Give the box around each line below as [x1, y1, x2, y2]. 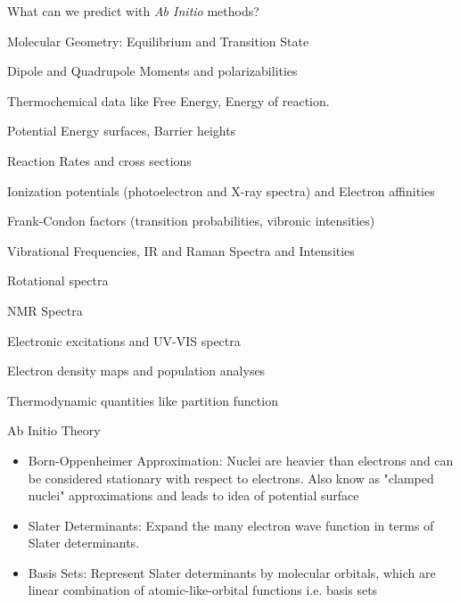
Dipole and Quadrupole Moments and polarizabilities [7, 62, 298, 80]
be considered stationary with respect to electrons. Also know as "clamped [28, 468, 434, 487]
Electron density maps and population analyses [7, 361, 266, 380]
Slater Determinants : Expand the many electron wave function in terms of [28, 515, 434, 534]
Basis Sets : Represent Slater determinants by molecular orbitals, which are [28, 563, 436, 581]
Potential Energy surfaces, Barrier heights [7, 121, 236, 140]
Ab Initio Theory [7, 421, 101, 440]
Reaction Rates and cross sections [7, 151, 192, 169]
